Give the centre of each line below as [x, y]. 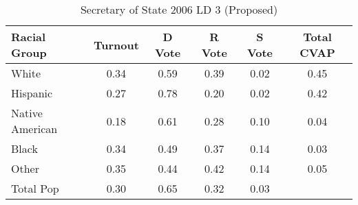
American [34, 129]
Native [27, 113]
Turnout [116, 45]
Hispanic [32, 93]
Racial [29, 37]
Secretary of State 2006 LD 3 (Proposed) [179, 9]
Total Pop [35, 188]
